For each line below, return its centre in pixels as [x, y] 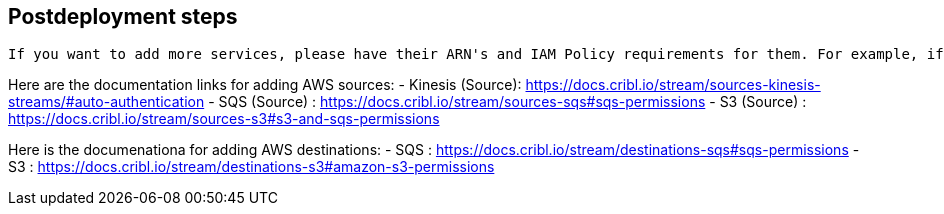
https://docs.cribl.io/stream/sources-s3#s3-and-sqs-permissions [224, 119]
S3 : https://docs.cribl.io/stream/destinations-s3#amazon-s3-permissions [251, 167]
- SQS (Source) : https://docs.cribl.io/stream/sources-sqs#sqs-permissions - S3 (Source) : [507, 102]
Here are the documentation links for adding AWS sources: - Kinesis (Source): [265, 85]
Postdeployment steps [123, 16]
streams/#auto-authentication [106, 102]
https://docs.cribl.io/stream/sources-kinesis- [673, 85]
